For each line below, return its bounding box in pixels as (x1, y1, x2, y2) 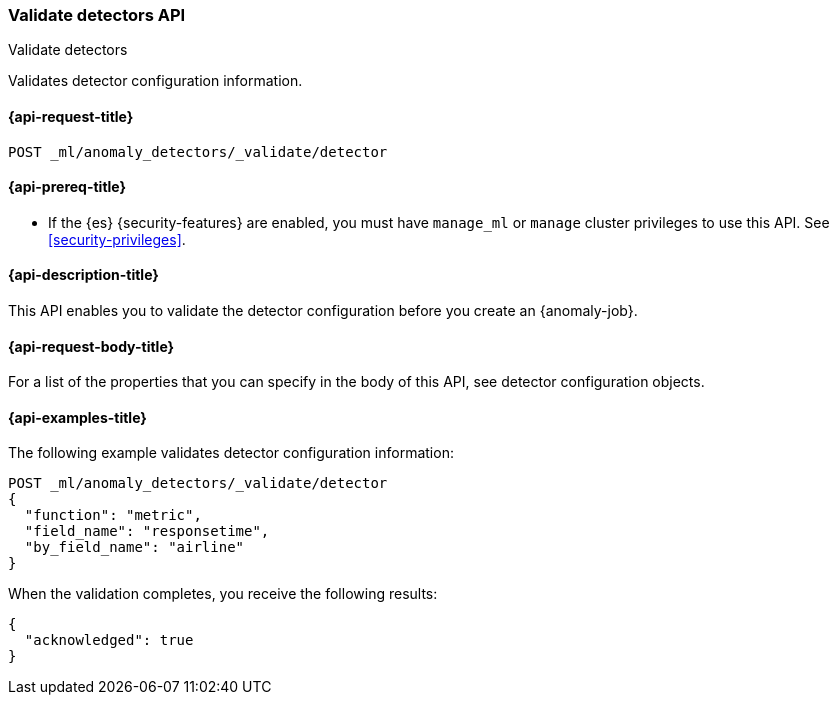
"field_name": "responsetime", (24, 523, 270, 540)
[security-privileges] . (48, 230, 186, 248)
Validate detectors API (8, 5, 186, 25)
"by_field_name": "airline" (24, 539, 245, 556)
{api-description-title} (8, 266, 159, 284)
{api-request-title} (8, 107, 134, 125)
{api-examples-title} (8, 408, 147, 426)
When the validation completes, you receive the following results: (8, 585, 438, 603)
